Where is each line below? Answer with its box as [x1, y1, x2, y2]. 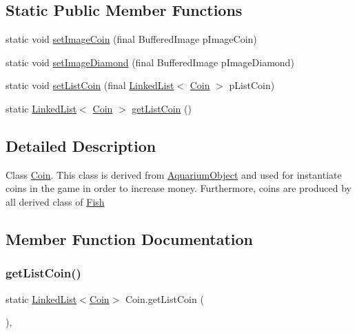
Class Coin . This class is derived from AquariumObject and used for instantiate [6, 167, 342, 181]
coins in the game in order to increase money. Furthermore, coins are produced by [6, 181, 352, 195]
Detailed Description [6, 135, 156, 156]
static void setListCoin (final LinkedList [6, 78, 174, 92]
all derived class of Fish [6, 194, 105, 208]
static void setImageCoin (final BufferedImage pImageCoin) [6, 32, 257, 46]
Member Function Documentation [6, 228, 254, 249]
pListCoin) [229, 78, 275, 92]
